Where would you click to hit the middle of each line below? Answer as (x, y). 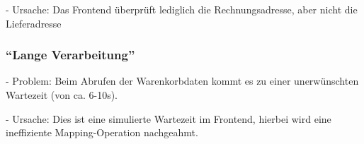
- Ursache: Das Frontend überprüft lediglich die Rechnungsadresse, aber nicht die (182, 9)
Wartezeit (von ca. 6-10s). (62, 95)
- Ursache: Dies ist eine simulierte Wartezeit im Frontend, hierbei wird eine (169, 118)
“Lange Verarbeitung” (70, 55)
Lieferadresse (34, 23)
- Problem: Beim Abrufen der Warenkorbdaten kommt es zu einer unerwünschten (182, 81)
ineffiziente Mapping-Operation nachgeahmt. (102, 132)
